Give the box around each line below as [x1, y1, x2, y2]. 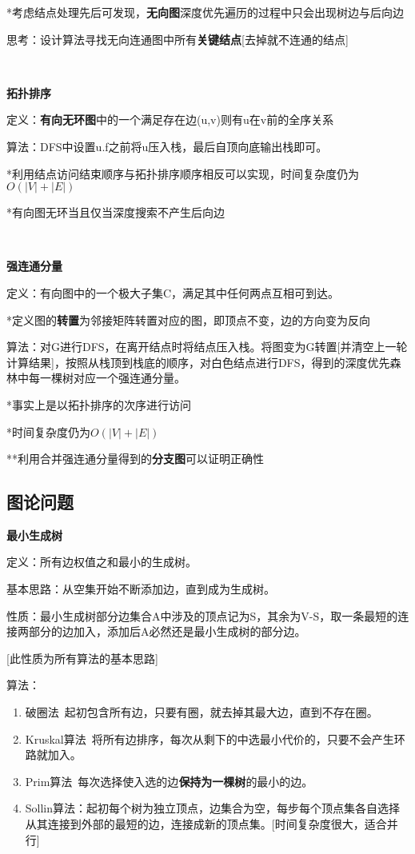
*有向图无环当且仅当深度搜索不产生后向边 [6, 204, 225, 221]
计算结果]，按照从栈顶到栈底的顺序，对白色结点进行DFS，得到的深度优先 [6, 353, 390, 370]
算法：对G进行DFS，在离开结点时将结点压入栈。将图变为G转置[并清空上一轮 [6, 338, 408, 355]
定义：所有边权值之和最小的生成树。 [6, 553, 197, 570]
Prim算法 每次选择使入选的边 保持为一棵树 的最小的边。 [25, 772, 313, 789]
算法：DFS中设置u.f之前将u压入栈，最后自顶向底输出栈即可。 [6, 138, 328, 154]
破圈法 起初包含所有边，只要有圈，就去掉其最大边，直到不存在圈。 [25, 704, 378, 720]
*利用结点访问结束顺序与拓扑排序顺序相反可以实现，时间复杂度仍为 [6, 165, 359, 182]
